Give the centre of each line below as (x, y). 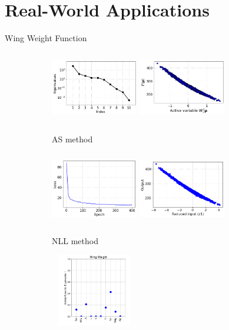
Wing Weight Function (46, 38)
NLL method (75, 240)
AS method (72, 139)
